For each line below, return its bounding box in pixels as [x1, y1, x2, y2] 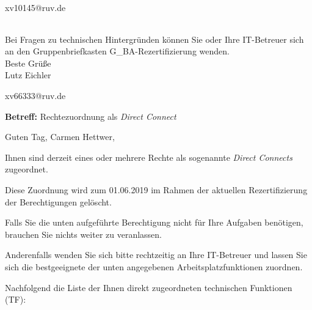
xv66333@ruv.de [5, 89, 66, 101]
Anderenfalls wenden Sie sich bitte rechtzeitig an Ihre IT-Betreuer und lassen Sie [5, 248, 307, 261]
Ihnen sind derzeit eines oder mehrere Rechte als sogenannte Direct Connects [5, 150, 292, 163]
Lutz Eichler [5, 68, 51, 81]
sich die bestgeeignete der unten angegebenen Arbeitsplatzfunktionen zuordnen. [5, 260, 303, 273]
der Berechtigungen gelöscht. [5, 195, 112, 208]
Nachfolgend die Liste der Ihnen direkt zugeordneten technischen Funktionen [5, 281, 292, 293]
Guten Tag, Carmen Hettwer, [5, 130, 115, 143]
